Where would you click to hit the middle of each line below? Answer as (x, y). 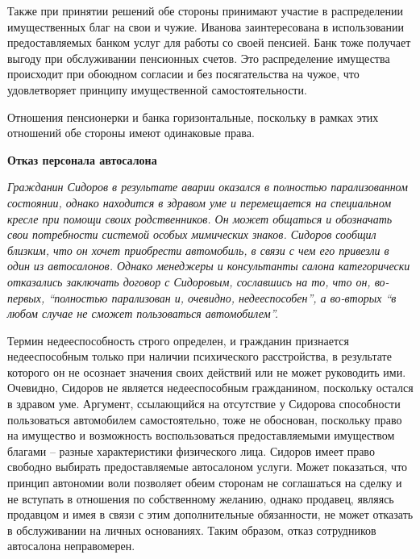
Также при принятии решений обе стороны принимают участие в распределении (205, 10)
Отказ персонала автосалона (82, 159)
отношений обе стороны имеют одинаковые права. (131, 133)
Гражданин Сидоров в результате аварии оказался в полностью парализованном (208, 187)
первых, (26, 297)
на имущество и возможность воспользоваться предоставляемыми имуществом (201, 435)
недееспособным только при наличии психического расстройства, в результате (200, 356)
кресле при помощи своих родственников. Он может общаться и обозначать (200, 218)
